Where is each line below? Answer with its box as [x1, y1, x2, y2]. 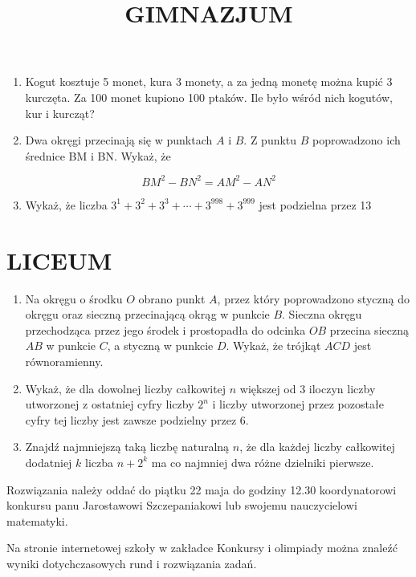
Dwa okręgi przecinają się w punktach [25, 132, 213, 148]
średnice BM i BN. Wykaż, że [25, 147, 171, 164]
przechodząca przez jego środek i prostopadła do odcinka [25, 321, 306, 338]
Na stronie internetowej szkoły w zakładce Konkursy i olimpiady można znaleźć [6, 539, 398, 556]
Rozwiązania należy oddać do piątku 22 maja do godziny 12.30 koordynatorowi [6, 481, 397, 498]
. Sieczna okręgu [282, 306, 362, 323]
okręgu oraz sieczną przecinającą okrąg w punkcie [25, 306, 270, 323]
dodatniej [25, 453, 72, 470]
